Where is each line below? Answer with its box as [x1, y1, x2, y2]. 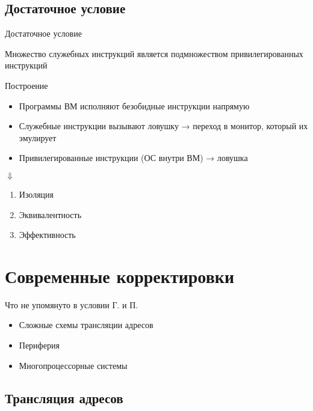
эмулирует [19, 131, 57, 144]
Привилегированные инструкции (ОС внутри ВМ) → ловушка [19, 151, 248, 164]
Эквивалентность [19, 208, 82, 221]
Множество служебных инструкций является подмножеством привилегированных [5, 47, 303, 59]
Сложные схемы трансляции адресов [19, 318, 153, 331]
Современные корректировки [5, 263, 235, 288]
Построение [5, 79, 48, 91]
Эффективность [19, 228, 76, 241]
